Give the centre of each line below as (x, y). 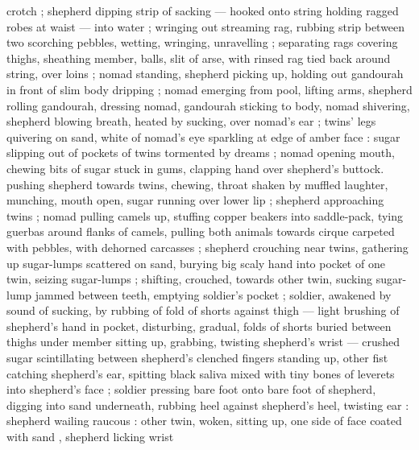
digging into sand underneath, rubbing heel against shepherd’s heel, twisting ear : (208, 405)
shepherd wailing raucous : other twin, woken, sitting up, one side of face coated (204, 421)
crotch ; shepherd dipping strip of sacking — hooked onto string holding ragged (203, 10)
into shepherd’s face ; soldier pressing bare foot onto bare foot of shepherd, (191, 389)
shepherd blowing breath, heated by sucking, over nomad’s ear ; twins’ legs (191, 121)
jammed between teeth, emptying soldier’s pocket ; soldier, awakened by (213, 294)
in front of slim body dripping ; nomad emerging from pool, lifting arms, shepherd (209, 89)
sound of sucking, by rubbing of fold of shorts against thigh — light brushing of (203, 310)
